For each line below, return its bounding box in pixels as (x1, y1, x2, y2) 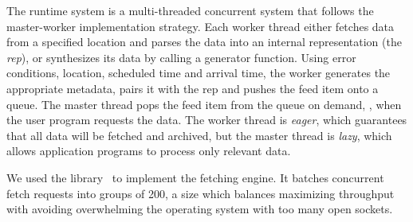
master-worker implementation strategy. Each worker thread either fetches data (6, 18, 395, 34)
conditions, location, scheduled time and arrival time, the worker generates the (6, 64, 391, 81)
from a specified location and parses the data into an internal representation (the (6, 33, 402, 50)
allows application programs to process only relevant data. (6, 142, 291, 159)
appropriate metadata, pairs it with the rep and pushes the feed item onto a (6, 80, 379, 96)
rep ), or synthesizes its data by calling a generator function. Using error (6, 49, 356, 65)
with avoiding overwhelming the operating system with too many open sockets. (6, 201, 393, 217)
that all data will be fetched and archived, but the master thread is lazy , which (6, 127, 392, 143)
